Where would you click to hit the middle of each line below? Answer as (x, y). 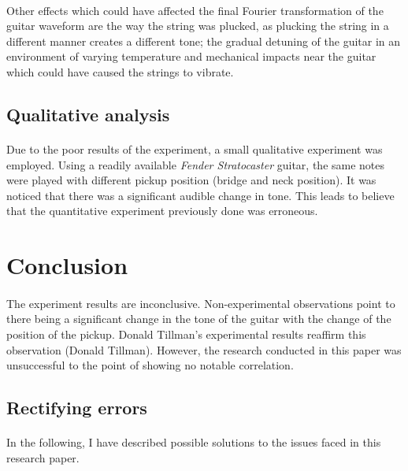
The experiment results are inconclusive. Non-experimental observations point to (201, 303)
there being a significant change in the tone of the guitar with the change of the (199, 319)
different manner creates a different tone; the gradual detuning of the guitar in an (204, 41)
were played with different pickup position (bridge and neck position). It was (191, 180)
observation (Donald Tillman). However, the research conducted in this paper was (204, 349)
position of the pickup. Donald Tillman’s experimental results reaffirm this (186, 334)
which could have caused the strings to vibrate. (120, 71)
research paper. (43, 457)
